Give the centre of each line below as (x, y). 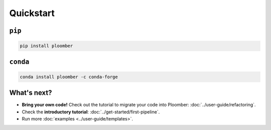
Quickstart (32, 13)
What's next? (31, 93)
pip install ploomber (46, 46)
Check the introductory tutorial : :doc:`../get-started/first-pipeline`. (91, 112)
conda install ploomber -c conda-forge (69, 77)
